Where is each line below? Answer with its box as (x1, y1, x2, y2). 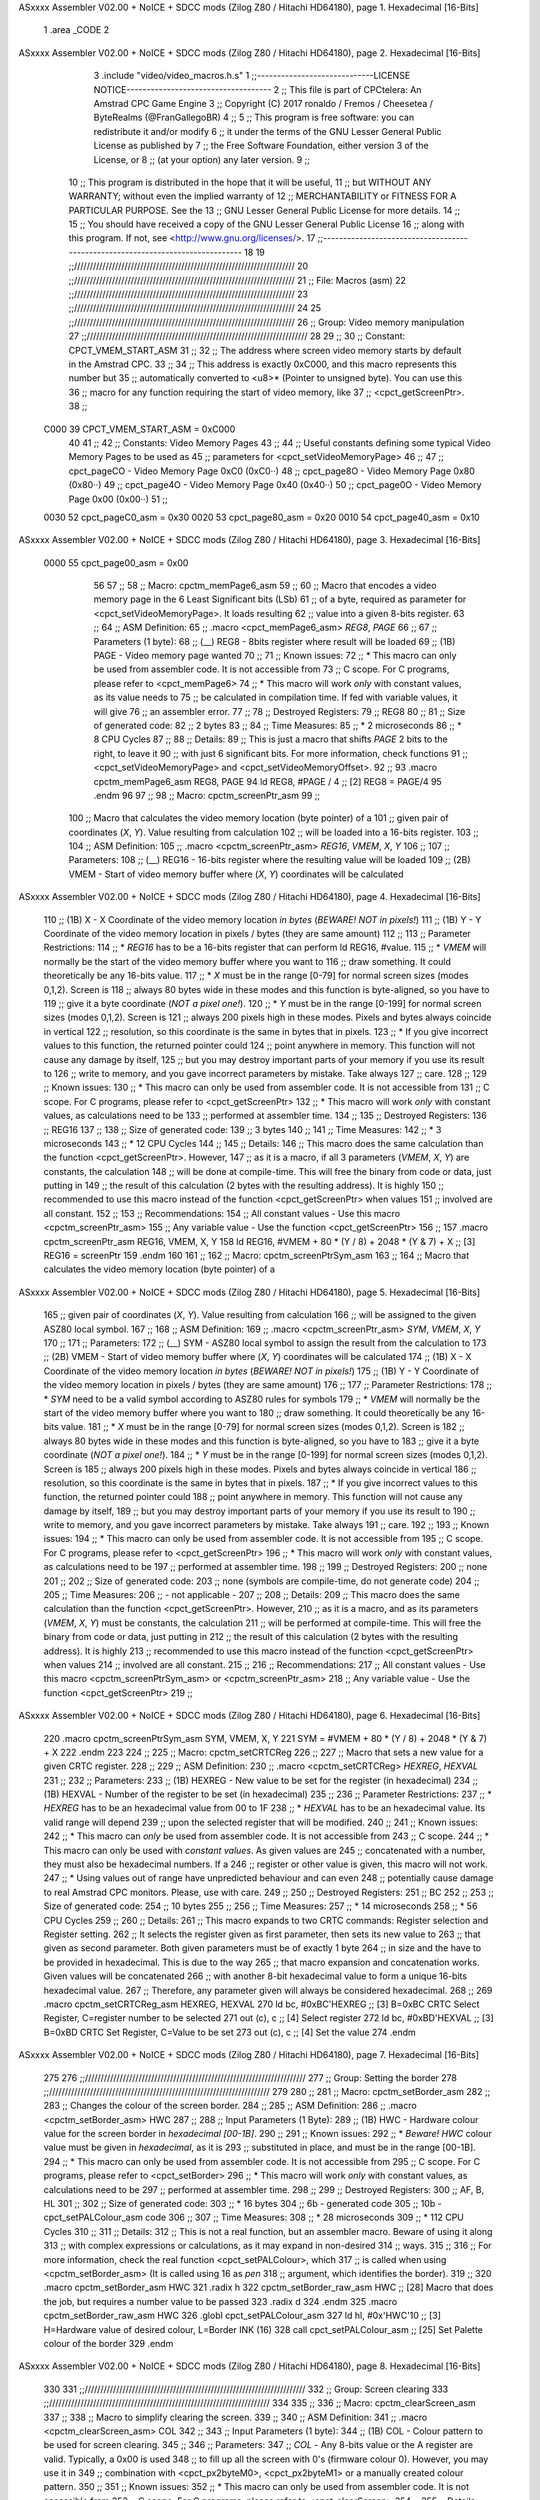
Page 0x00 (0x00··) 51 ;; (68, 493, 169, 505)
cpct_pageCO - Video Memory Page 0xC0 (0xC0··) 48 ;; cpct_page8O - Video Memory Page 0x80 (68, 465, 475, 477)
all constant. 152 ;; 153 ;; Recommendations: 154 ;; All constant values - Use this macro (43, 1207, 400, 1219)
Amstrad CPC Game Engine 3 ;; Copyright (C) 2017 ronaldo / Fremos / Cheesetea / (93, 97, 434, 109)
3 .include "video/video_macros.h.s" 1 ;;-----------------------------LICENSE (93, 70, 411, 82)
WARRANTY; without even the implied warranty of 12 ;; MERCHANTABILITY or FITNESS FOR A (68, 190, 457, 202)
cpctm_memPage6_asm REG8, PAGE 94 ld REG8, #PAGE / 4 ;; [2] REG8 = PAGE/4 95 (93, 775, 442, 787)
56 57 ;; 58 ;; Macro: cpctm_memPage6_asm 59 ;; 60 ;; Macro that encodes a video (93, 580, 437, 592)
